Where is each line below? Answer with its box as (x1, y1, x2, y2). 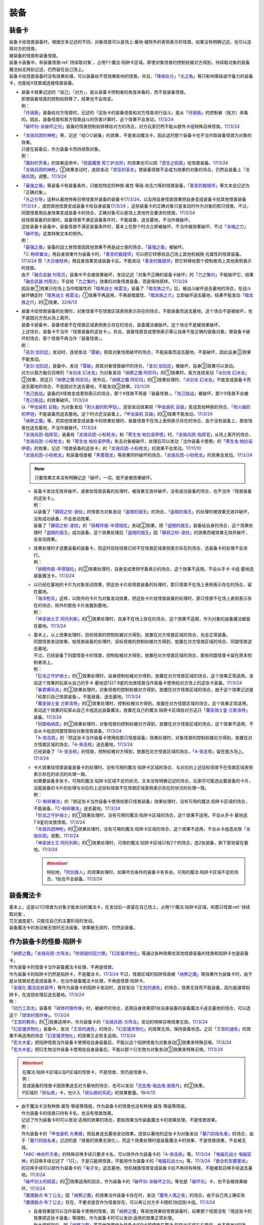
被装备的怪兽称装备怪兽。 (9, 52, 61, 58)
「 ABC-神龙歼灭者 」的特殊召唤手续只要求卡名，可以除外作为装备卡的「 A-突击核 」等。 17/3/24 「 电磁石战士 (21, 1151, 238, 1157)
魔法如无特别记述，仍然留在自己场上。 (9, 66, 87, 72)
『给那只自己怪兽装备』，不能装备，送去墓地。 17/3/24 (33, 693, 141, 699)
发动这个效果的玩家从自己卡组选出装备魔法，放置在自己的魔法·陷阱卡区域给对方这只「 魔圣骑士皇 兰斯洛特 (33, 707, 246, 713)
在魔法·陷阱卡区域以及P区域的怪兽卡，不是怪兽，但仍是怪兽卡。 (22, 1069, 151, 1075)
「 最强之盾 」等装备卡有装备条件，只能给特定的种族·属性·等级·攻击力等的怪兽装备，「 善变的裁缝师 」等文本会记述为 (21, 182, 250, 188)
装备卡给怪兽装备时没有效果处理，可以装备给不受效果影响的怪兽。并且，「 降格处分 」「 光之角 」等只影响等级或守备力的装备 (9, 73, 253, 79)
